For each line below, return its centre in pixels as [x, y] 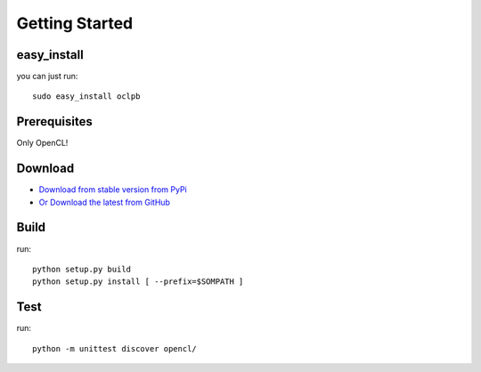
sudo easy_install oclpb [86, 97]
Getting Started [75, 23]
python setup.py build [82, 269]
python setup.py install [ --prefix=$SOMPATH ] [138, 282]
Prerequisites [54, 121]
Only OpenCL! [42, 143]
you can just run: [47, 77]
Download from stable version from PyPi [113, 190]
